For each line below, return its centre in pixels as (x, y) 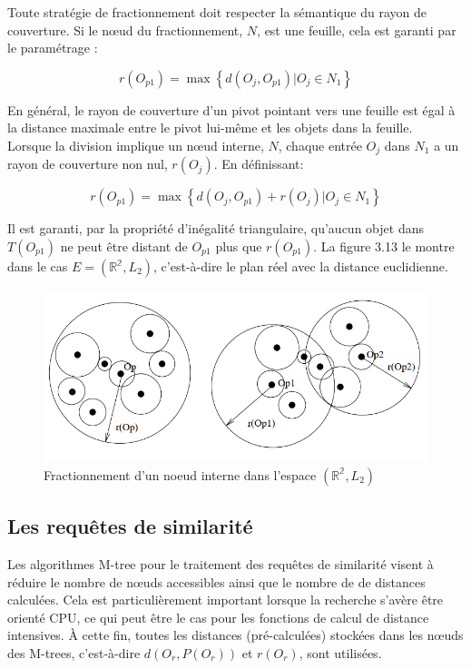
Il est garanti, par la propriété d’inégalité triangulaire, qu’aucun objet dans (216, 228)
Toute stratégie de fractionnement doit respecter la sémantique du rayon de (217, 12)
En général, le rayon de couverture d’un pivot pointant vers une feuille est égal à (231, 109)
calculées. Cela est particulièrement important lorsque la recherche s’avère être (226, 600)
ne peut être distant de (124, 246)
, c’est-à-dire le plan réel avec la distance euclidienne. (301, 266)
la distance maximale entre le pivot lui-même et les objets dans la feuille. (210, 128)
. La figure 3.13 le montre (384, 246)
